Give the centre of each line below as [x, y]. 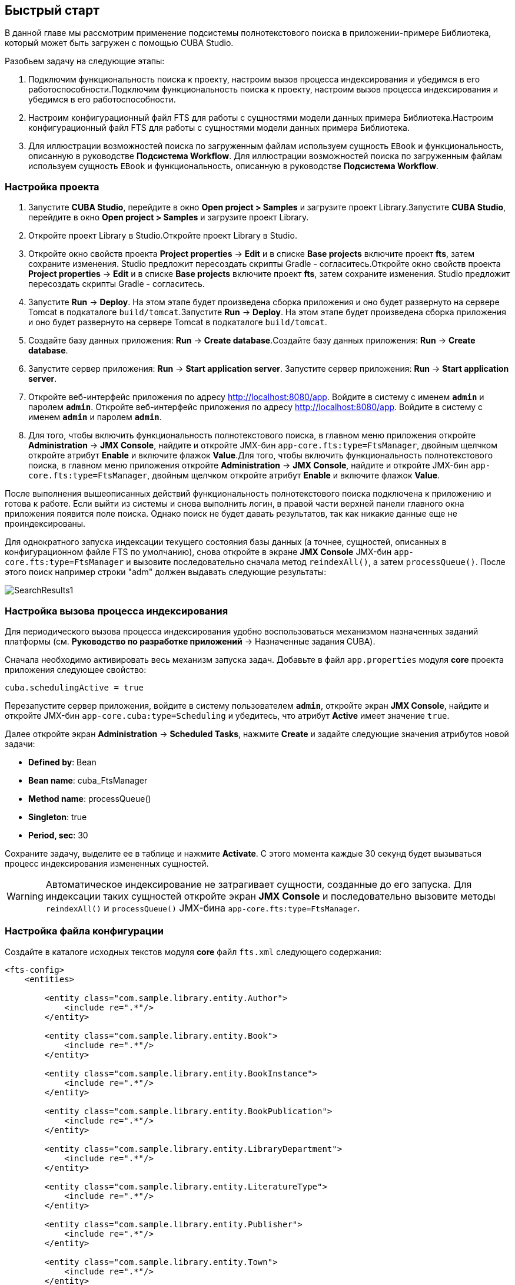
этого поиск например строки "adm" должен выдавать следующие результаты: [166, 572]
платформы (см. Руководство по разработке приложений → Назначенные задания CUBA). [190, 641]
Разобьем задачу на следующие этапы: [85, 61]
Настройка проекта [52, 186]
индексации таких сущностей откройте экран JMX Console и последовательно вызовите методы [270, 896]
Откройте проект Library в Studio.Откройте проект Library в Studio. [163, 236]
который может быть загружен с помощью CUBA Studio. [119, 43]
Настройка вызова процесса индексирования [117, 611]
